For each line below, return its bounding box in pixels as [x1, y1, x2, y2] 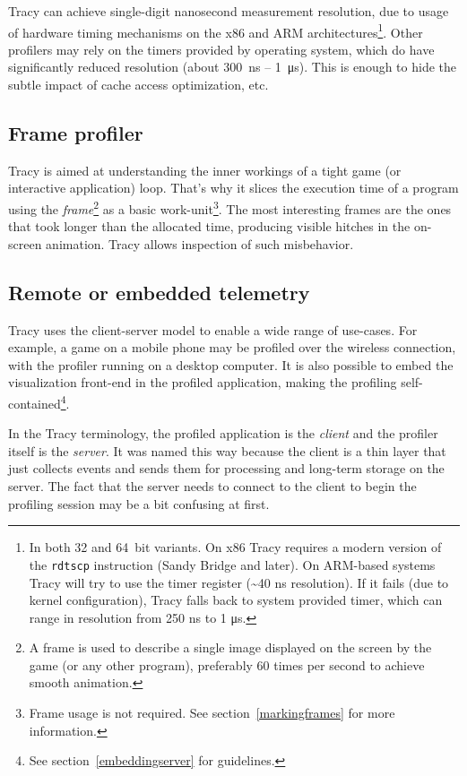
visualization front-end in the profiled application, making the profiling [8, 373, 397, 392]
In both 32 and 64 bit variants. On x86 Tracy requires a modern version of [29, 538, 442, 556]
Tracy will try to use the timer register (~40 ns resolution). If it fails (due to [29, 573, 449, 591]
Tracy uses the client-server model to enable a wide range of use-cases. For [8, 320, 418, 339]
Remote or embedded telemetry [8, 278, 310, 306]
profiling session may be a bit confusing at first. [8, 494, 270, 513]
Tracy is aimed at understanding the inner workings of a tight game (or [8, 160, 402, 179]
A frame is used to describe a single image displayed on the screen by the [29, 638, 432, 657]
